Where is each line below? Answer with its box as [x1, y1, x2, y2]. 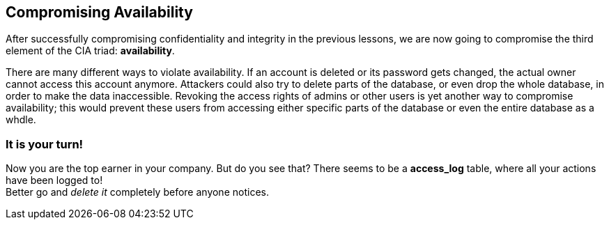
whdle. [6, 114, 36, 126]
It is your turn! [6, 137, 84, 151]
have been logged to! [6, 174, 103, 187]
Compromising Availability [6, 3, 193, 21]
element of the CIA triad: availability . [6, 45, 175, 57]
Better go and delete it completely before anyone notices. [6, 186, 269, 199]
